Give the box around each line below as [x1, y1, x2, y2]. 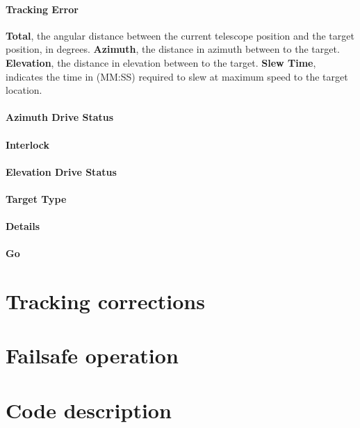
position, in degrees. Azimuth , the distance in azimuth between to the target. [6, 42, 340, 56]
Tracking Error [6, 1, 79, 16]
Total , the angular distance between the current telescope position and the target [6, 28, 354, 42]
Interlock [6, 137, 50, 151]
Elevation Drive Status [6, 164, 117, 179]
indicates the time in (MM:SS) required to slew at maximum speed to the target [6, 69, 348, 83]
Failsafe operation [6, 341, 179, 370]
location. [6, 83, 42, 97]
